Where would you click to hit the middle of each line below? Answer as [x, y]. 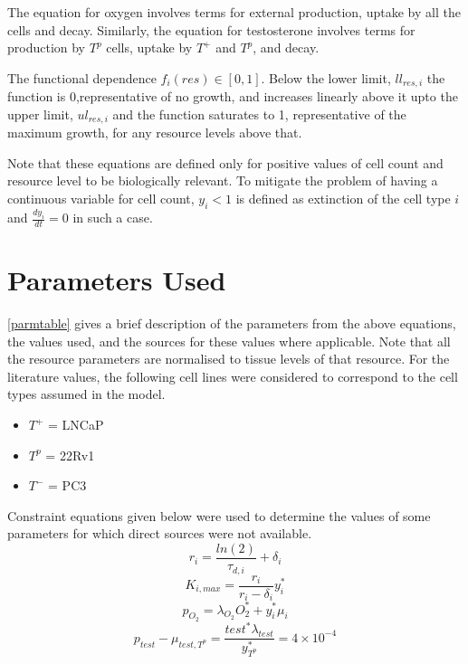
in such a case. [113, 218]
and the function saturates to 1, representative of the [259, 114]
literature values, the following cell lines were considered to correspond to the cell [233, 376]
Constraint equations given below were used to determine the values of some [219, 515]
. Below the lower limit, [326, 77]
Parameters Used [117, 280]
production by [47, 47]
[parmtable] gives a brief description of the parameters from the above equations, [232, 323]
